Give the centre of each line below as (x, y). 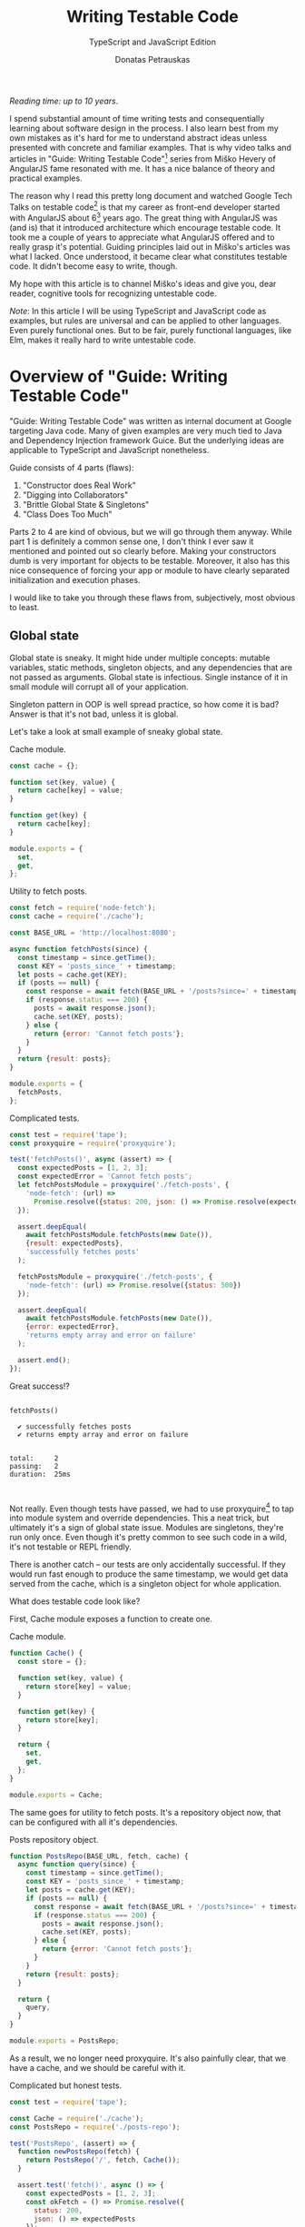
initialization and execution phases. (75, 579)
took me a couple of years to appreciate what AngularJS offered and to (142, 237)
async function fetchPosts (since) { (79, 949)
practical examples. (46, 178)
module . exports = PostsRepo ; (64, 2041)
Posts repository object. (54, 1839)
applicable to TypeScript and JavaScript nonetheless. (109, 450)
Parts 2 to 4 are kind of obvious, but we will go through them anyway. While (151, 531)
